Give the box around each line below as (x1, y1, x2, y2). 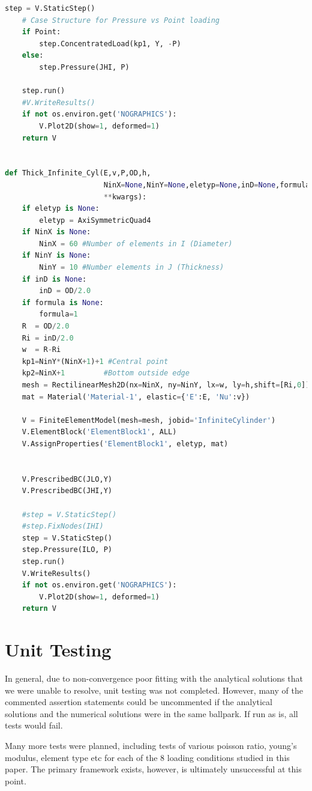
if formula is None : (22, 298, 104, 307)
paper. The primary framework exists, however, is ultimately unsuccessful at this (5, 763, 302, 775)
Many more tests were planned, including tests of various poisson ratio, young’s (5, 739, 297, 751)
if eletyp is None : (22, 204, 100, 213)
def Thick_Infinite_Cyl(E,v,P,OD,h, (5, 169, 151, 178)
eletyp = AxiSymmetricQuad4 (39, 216, 151, 225)
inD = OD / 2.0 (39, 286, 91, 295)
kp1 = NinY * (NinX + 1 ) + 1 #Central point (22, 357, 169, 366)
